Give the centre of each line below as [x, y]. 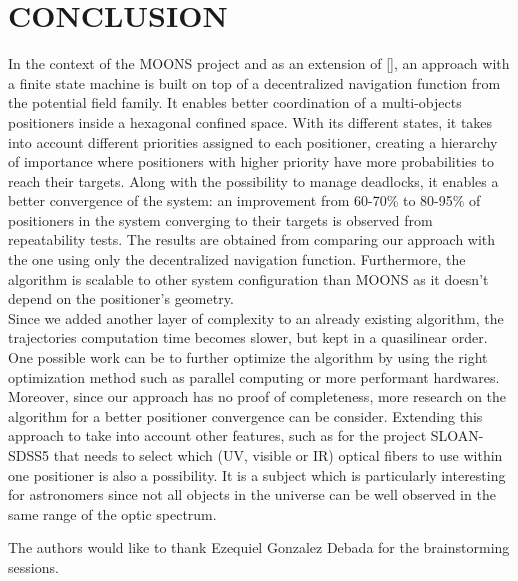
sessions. [33, 566]
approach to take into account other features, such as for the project [217, 435]
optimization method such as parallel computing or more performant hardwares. [254, 376]
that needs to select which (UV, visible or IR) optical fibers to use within [278, 455]
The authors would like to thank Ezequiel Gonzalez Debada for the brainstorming [259, 547]
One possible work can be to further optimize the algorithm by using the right [248, 357]
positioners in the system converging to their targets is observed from [220, 219]
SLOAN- [457, 435]
